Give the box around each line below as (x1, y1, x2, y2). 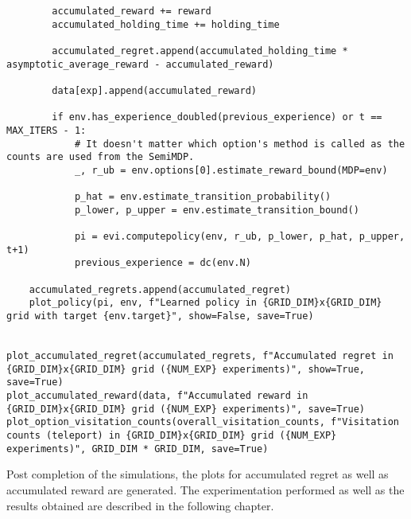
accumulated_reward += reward (52, 6, 211, 17)
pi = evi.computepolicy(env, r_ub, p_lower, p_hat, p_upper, (74, 231, 405, 243)
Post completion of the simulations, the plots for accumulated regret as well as (6, 466, 389, 482)
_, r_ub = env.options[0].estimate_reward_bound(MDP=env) (74, 164, 388, 176)
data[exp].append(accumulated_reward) (52, 84, 257, 96)
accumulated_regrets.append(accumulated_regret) (29, 283, 291, 295)
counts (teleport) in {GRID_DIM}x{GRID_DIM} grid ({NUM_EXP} (6, 430, 337, 441)
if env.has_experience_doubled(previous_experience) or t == (52, 111, 382, 123)
